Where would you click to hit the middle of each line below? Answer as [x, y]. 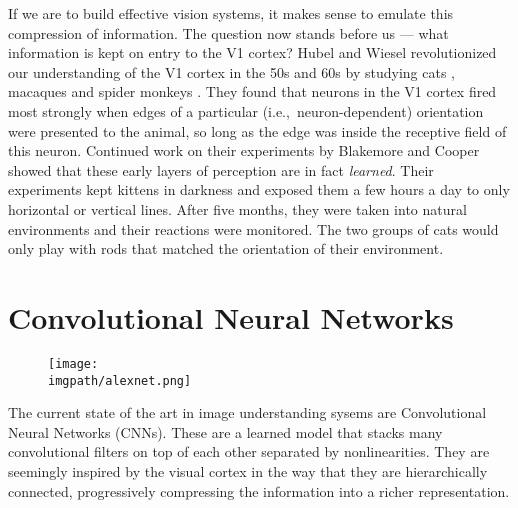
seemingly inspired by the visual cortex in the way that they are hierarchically [248, 470]
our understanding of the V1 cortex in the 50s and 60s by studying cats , [231, 71]
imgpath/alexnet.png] [120, 380]
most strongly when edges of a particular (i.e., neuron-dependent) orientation [246, 110]
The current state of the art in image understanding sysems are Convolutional [247, 412]
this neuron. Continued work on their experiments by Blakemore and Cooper [244, 150]
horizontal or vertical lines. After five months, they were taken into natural [237, 208]
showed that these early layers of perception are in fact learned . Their [221, 169]
